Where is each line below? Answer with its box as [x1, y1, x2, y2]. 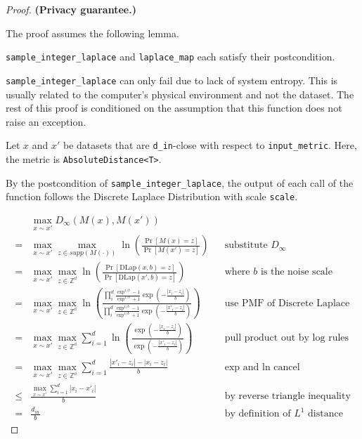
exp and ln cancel [224, 362, 300, 372]
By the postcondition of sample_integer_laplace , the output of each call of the [6, 175, 354, 190]
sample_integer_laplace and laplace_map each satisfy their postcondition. [6, 49, 335, 64]
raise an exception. [6, 114, 86, 129]
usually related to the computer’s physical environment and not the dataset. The [6, 86, 354, 101]
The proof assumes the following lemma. [6, 25, 179, 40]
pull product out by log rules [224, 333, 349, 343]
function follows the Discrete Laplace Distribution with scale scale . [6, 189, 298, 204]
